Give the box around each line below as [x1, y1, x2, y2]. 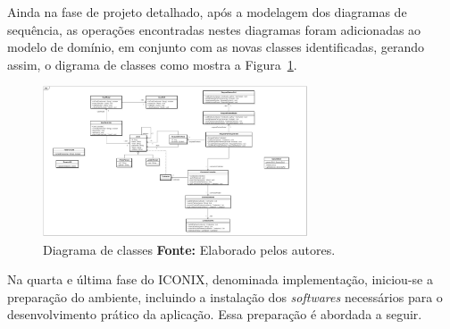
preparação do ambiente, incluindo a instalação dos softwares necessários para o [7, 287, 443, 306]
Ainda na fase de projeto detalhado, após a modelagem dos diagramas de [7, 3, 407, 21]
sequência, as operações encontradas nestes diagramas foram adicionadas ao [7, 20, 421, 38]
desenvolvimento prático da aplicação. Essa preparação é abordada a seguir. [7, 305, 422, 324]
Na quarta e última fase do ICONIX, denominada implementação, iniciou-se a [7, 270, 433, 289]
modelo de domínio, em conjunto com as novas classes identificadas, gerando [7, 38, 425, 56]
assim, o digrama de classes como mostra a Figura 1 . [7, 55, 297, 73]
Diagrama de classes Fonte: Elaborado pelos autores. [43, 240, 336, 258]
